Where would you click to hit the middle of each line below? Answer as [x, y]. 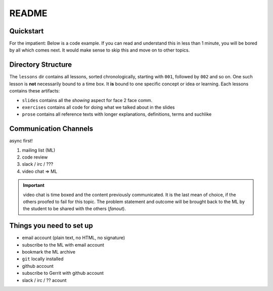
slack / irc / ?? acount [44, 280]
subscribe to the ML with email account [63, 245]
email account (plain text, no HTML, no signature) [74, 238]
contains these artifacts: [35, 91]
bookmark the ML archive [49, 252]
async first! [21, 141]
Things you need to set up [51, 226]
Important [34, 185]
